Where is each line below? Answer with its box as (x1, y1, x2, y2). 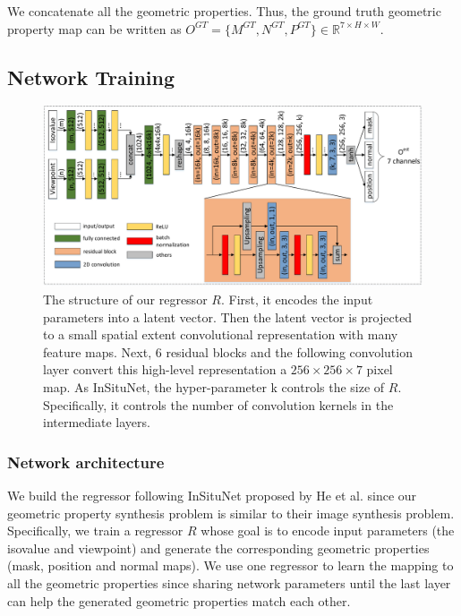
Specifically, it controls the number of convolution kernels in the (43, 395, 394, 414)
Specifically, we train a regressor (7, 521, 184, 540)
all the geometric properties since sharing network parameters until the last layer (7, 573, 451, 592)
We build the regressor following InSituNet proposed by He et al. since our (7, 486, 417, 505)
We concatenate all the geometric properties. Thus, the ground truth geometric (7, 2, 441, 20)
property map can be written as (7, 19, 182, 38)
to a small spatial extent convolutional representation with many (43, 325, 398, 344)
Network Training (7, 63, 175, 90)
